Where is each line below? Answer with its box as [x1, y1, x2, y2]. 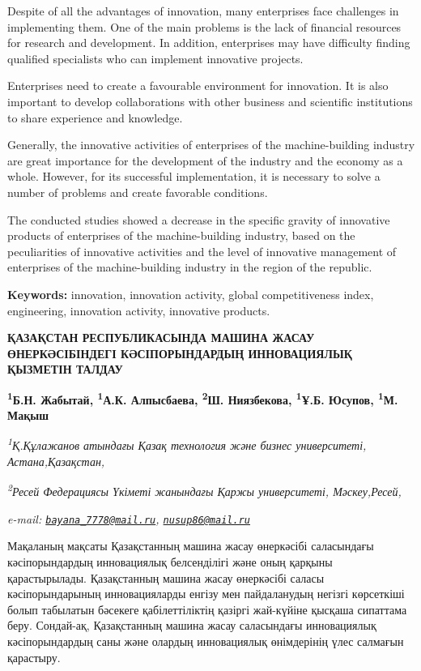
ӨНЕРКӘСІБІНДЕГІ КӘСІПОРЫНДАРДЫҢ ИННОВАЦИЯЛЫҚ [7, 344, 352, 361]
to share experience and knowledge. [7, 109, 183, 126]
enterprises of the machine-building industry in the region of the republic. [7, 259, 372, 276]
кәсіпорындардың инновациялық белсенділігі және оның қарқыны [7, 553, 333, 571]
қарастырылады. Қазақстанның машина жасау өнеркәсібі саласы [7, 569, 325, 586]
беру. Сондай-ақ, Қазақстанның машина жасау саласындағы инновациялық [7, 617, 376, 634]
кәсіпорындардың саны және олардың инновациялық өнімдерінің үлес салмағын [7, 633, 404, 650]
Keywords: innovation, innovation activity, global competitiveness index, [7, 285, 374, 302]
